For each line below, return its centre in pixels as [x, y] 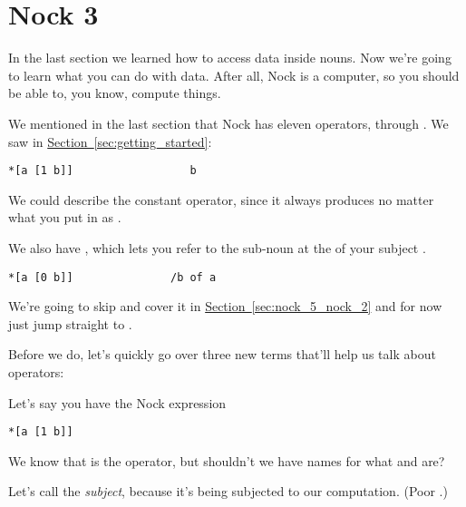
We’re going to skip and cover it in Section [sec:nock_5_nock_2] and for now [225, 306]
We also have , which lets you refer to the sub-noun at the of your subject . [217, 247]
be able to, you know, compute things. [115, 93]
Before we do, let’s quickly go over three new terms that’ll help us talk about [222, 354]
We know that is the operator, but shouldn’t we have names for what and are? [227, 460]
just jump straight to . [70, 323]
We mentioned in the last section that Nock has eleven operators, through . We [228, 123]
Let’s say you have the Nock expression [117, 402]
